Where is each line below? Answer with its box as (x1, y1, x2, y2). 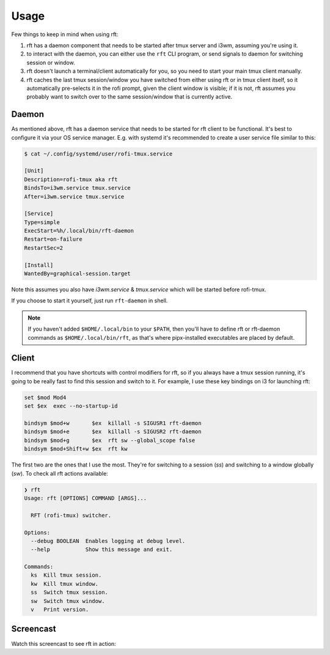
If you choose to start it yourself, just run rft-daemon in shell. (11, 297, 168, 304)
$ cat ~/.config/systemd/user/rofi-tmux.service (24, 150, 173, 157)
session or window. (26, 59, 76, 66)
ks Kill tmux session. (31, 572, 102, 578)
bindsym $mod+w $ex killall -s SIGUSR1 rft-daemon (24, 420, 202, 427)
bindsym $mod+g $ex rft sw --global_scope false (24, 436, 196, 444)
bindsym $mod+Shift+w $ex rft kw (24, 446, 128, 452)
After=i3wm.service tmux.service (24, 193, 125, 200)
